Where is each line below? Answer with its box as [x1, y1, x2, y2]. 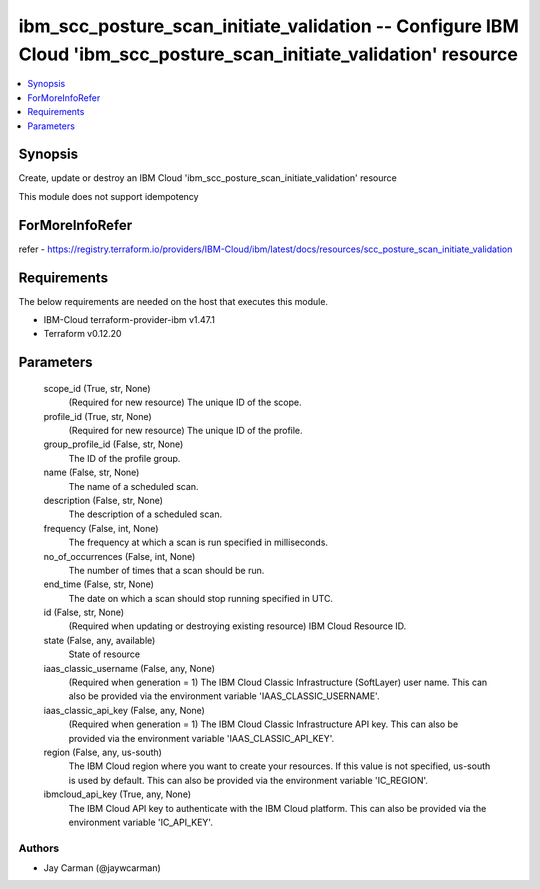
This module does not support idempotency [18, 190, 199, 202]
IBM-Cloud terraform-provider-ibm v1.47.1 [43, 314, 215, 326]
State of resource [68, 648, 141, 660]
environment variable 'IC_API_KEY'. [68, 816, 214, 828]
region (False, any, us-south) [43, 746, 162, 758]
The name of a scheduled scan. [68, 480, 199, 492]
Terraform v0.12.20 [43, 328, 122, 340]
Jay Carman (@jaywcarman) [43, 862, 162, 874]
